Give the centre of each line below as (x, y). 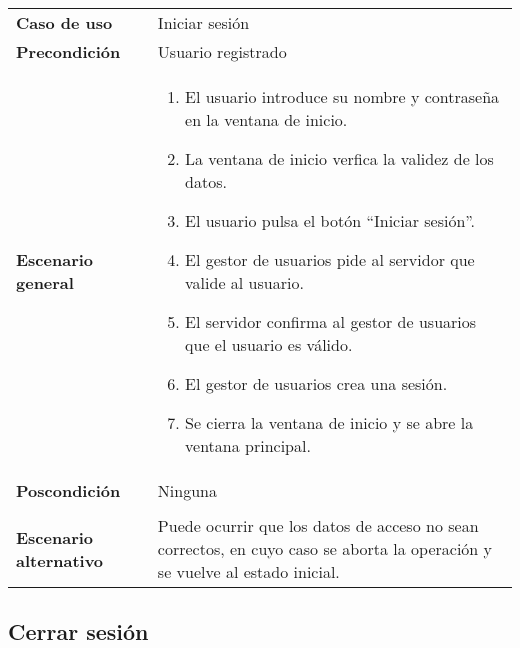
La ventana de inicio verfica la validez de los (339, 158)
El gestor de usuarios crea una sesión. (316, 383)
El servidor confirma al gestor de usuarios (331, 321)
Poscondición (68, 490)
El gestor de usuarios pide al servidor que (330, 259)
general (45, 282)
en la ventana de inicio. (266, 119)
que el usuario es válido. (269, 344)
